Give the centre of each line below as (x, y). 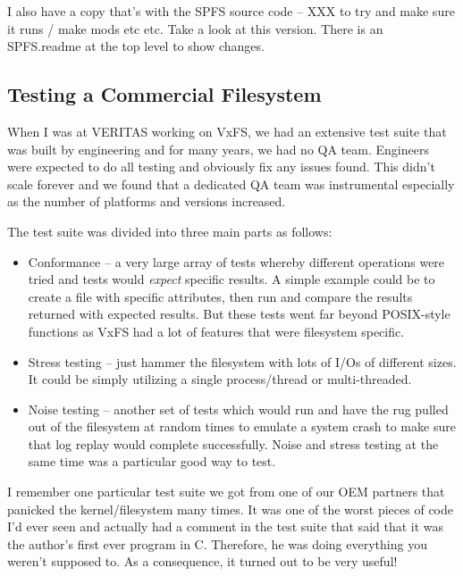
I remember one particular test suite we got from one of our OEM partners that (226, 492)
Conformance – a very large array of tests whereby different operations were (236, 261)
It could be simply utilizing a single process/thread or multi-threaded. (220, 379)
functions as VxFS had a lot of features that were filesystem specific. (216, 331)
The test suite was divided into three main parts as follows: (170, 231)
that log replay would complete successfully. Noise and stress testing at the (233, 443)
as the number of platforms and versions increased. (147, 201)
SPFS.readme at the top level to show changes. (136, 46)
